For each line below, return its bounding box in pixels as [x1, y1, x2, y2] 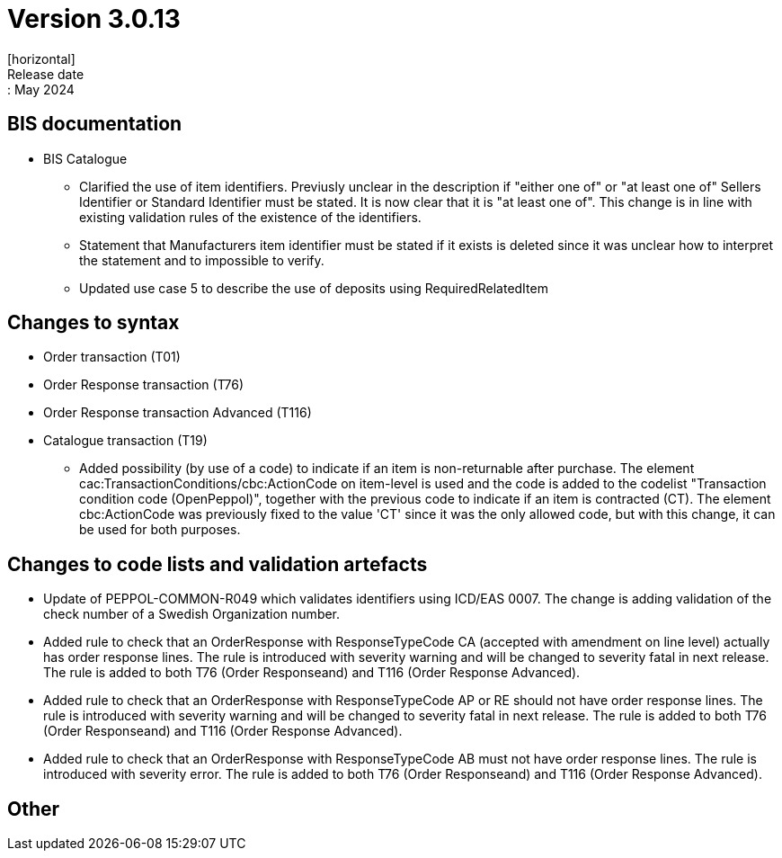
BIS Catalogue [43, 150, 128, 166]
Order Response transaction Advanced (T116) [43, 405, 312, 421]
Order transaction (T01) [43, 349, 181, 365]
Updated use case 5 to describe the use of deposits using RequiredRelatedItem [79, 280, 548, 296]
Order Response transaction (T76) [43, 377, 244, 393]
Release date [7, 66, 84, 82]
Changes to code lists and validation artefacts [7, 552, 428, 576]
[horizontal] [7, 50, 76, 67]
